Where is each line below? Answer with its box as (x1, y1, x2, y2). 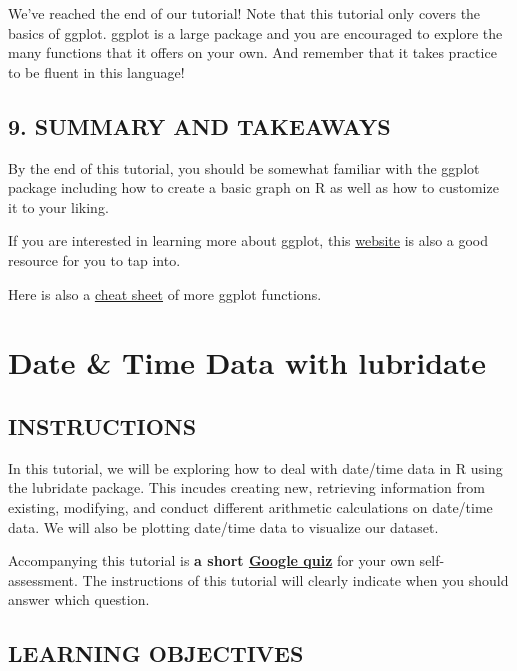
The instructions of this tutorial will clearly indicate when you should (82, 569, 509, 590)
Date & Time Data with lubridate (8, 342, 487, 383)
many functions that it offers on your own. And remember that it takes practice (8, 42, 497, 63)
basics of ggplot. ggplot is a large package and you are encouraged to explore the (8, 22, 503, 43)
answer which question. (8, 589, 150, 610)
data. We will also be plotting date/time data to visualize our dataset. (8, 516, 439, 537)
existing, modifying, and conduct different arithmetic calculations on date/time (8, 496, 493, 517)
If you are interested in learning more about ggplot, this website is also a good (8, 230, 489, 251)
